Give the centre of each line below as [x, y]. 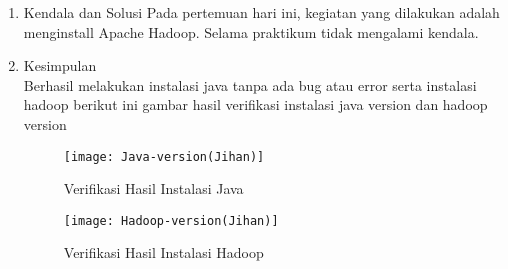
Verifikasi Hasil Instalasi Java [153, 188]
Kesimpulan [60, 65]
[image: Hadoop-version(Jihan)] [171, 220]
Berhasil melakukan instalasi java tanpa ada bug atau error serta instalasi [250, 84]
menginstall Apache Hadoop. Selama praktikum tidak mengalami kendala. [251, 31]
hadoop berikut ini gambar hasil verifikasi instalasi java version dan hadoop [255, 104]
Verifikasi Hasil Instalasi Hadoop [163, 252]
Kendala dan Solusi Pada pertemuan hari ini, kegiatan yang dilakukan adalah [261, 12]
